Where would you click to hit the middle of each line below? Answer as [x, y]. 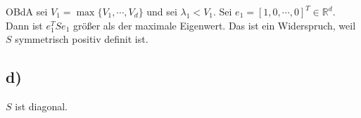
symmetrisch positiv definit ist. [82, 39]
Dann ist [24, 25]
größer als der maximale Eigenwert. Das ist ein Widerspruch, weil [214, 25]
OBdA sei [27, 11]
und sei [162, 11]
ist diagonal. [42, 106]
